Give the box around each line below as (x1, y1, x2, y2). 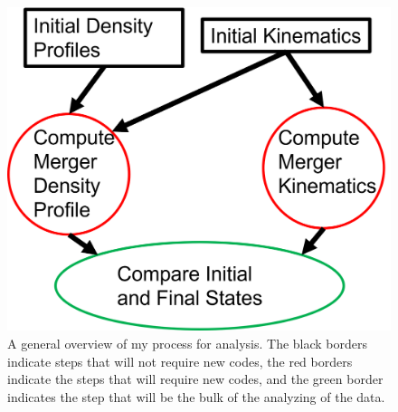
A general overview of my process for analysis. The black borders (7, 333, 368, 352)
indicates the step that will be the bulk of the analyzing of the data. (7, 387, 385, 406)
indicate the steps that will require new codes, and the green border (7, 369, 384, 388)
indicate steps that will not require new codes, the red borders (7, 351, 353, 370)
